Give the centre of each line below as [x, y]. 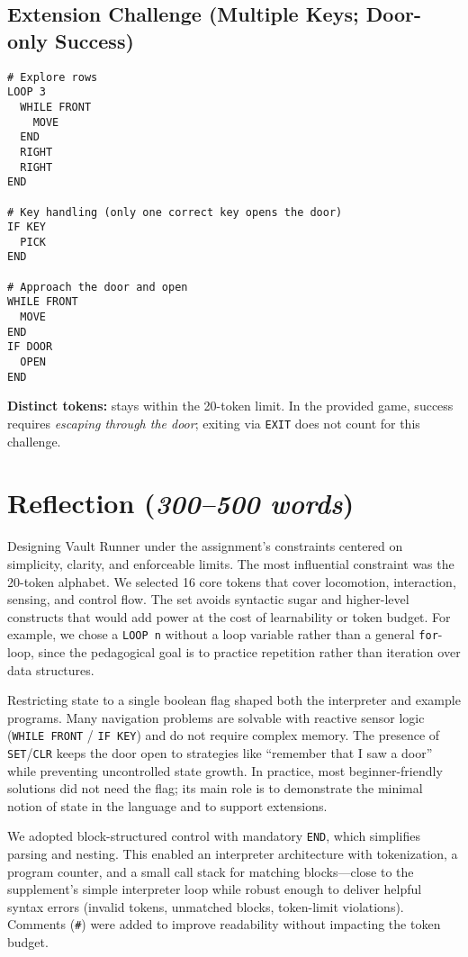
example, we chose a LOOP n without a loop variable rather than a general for [223, 634]
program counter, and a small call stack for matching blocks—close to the [211, 871]
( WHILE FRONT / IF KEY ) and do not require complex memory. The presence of [224, 735]
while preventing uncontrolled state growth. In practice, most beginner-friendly [225, 770]
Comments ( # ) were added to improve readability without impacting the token [224, 924]
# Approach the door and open [98, 287]
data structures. [51, 669]
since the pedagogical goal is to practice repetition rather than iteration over [249, 651]
